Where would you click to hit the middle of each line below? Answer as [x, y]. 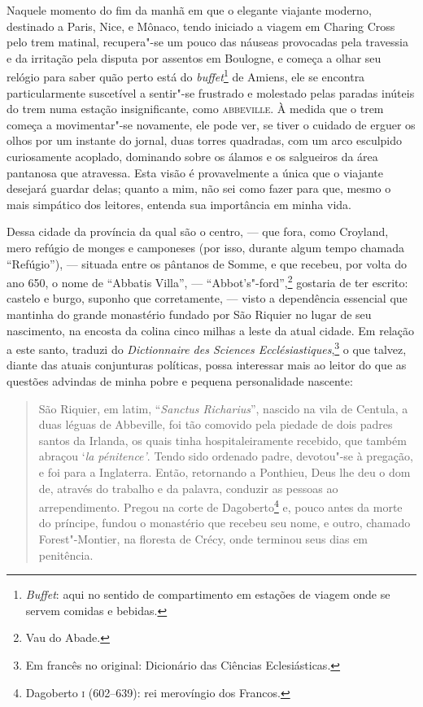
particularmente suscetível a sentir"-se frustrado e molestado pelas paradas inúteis [211, 92]
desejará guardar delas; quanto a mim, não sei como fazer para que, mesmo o [199, 188]
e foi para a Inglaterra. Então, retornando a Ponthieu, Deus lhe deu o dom [225, 472]
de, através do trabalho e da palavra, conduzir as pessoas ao [188, 488]
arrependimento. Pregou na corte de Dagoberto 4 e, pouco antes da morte [220, 506]
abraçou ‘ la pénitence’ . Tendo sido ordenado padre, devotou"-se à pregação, [226, 456]
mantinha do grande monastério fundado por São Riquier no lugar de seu [189, 314]
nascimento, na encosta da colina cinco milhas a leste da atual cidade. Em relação [210, 330]
